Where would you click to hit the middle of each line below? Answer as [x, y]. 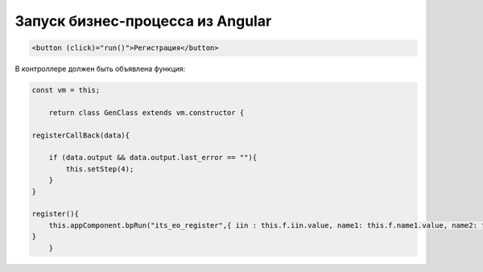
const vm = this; [66, 90]
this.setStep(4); [100, 169]
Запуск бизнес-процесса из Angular [143, 21]
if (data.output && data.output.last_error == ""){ [153, 158]
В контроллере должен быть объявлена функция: [100, 69]
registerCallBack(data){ [81, 135]
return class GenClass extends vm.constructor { [147, 112]
